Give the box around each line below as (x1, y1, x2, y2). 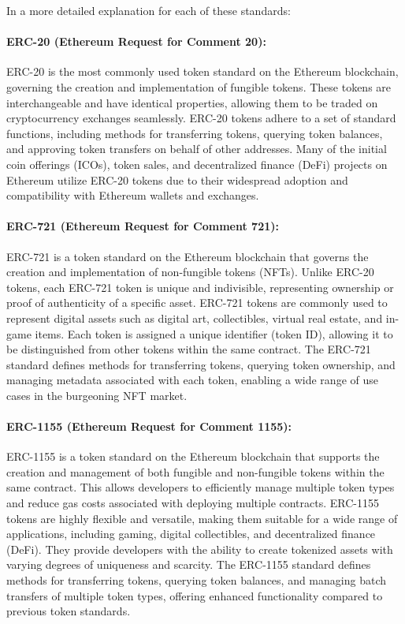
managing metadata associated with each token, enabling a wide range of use (6, 372, 378, 388)
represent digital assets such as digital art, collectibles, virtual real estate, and (6, 309, 383, 326)
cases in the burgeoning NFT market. (6, 387, 188, 403)
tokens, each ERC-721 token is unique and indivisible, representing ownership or (6, 278, 394, 295)
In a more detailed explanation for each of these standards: (6, 2, 291, 18)
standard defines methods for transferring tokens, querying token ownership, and (6, 356, 396, 372)
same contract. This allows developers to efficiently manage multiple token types (6, 479, 395, 495)
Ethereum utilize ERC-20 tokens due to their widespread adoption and (6, 171, 348, 188)
